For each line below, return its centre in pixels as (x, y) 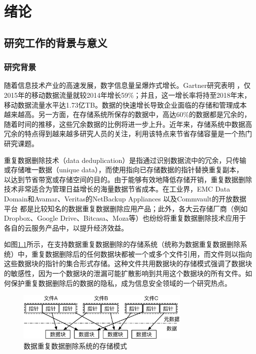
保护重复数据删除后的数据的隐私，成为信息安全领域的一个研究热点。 (121, 283)
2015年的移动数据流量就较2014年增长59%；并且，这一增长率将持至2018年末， (128, 95)
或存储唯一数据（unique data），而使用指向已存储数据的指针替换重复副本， (124, 170)
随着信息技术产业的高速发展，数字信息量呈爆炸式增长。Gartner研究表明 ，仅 (128, 85)
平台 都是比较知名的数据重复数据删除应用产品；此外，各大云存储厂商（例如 (126, 208)
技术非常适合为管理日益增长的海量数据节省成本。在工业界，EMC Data (117, 189)
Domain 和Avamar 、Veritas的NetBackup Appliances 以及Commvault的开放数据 (125, 198)
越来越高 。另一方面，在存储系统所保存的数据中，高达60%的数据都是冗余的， (128, 114)
